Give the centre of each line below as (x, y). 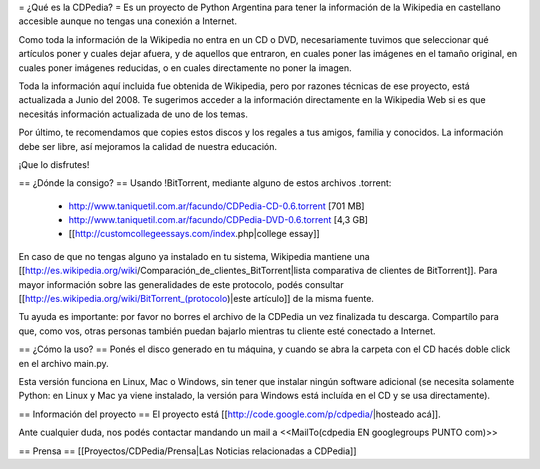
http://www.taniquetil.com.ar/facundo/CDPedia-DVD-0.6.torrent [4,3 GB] (218, 220)
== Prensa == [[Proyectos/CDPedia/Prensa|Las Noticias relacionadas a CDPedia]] (187, 451)
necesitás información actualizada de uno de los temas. (133, 114)
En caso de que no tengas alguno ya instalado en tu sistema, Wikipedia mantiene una (194, 256)
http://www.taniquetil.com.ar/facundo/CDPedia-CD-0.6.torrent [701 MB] (216, 206)
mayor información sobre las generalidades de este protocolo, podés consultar (181, 284)
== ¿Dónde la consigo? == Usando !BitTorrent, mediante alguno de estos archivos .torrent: (205, 183)
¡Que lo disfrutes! (54, 164)
